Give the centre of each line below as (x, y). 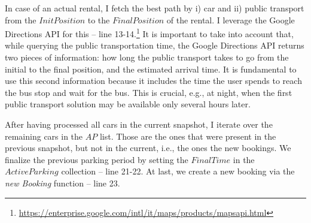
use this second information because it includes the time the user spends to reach (153, 81)
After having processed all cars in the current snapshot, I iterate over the (139, 124)
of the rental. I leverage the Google (231, 19)
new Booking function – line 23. (62, 183)
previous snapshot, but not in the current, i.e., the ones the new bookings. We (148, 148)
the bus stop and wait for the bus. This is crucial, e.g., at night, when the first (149, 92)
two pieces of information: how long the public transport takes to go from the (147, 57)
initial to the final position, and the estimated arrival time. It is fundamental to (151, 69)
